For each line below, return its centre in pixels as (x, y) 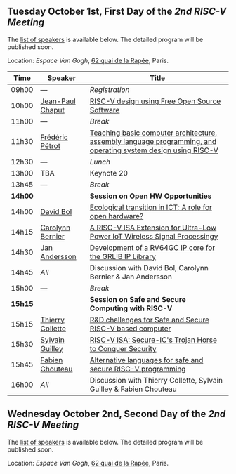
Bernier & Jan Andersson (131, 277)
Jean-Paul (58, 101)
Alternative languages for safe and (146, 360)
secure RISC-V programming (138, 369)
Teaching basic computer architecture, (153, 133)
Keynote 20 (109, 173)
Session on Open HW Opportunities (151, 196)
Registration (110, 89)
